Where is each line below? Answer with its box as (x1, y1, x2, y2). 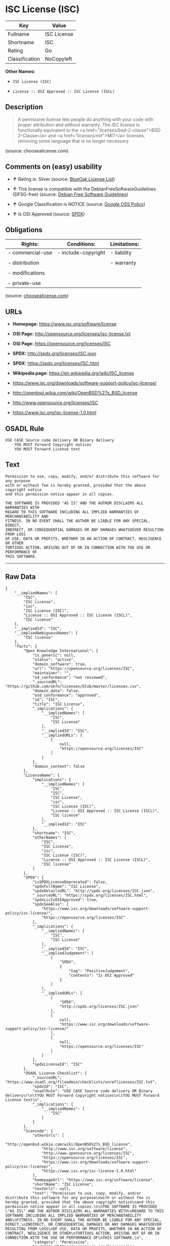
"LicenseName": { (23, 772, 60, 778)
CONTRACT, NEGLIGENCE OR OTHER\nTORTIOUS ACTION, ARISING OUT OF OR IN (5, 1231, 159, 1236)
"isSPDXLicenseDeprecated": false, (32, 879, 108, 885)
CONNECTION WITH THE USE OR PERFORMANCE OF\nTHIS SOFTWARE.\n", (5, 1235, 144, 1240)
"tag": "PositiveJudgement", (68, 968, 130, 974)
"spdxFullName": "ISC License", (32, 884, 101, 889)
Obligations (5, 225, 43, 234)
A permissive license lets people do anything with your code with (17, 116, 154, 122)
